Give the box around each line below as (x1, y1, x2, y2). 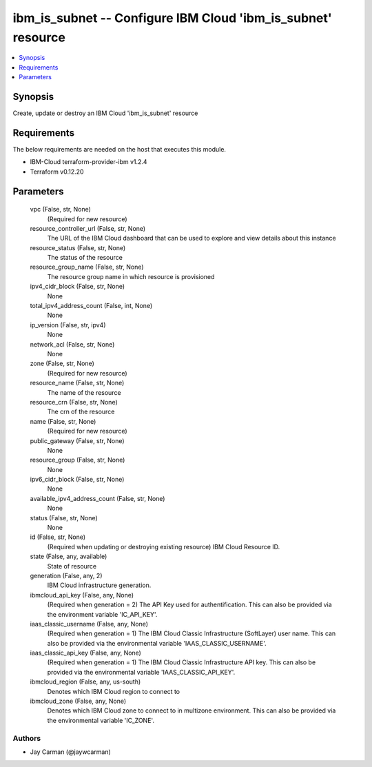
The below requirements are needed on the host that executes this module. (12, 145, 227, 153)
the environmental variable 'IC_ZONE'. (47, 716, 155, 724)
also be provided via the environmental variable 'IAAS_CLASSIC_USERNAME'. (47, 639, 267, 647)
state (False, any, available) (30, 552, 107, 561)
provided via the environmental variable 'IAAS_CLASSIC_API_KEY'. (47, 668, 236, 676)
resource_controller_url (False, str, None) (30, 224, 146, 232)
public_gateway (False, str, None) (30, 436, 125, 444)
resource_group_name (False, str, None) (30, 263, 144, 272)
